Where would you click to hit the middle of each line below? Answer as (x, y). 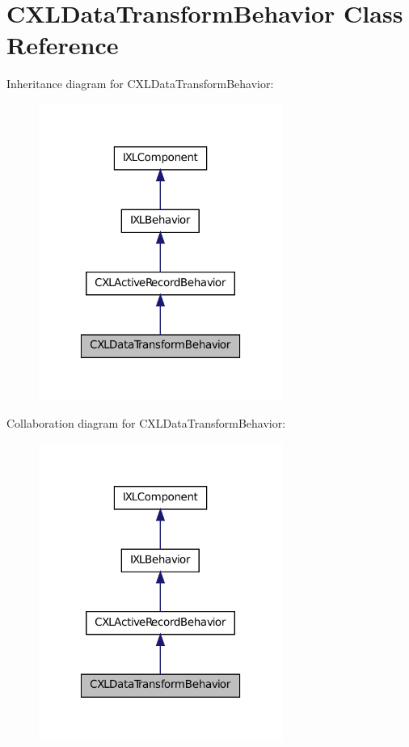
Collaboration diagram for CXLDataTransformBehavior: (146, 423)
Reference (63, 45)
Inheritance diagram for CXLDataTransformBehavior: (140, 84)
